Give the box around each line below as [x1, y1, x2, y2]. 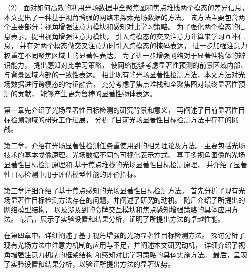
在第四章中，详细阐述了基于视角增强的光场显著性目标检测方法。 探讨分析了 [4, 230, 245, 240]
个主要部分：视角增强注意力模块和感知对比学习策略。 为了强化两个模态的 [4, 21, 238, 32]
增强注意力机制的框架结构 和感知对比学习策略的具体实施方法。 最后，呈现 [10, 249, 248, 259]
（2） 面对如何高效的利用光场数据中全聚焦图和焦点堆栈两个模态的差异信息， [4, 2, 249, 12]
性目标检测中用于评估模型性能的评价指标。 [4, 169, 140, 179]
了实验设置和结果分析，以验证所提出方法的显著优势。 [4, 259, 174, 269]
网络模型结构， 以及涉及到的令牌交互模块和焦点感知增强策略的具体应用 [4, 204, 232, 214]
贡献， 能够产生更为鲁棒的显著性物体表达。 [17, 88, 156, 98]
